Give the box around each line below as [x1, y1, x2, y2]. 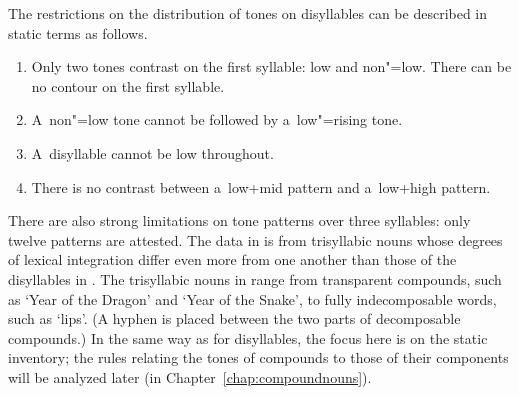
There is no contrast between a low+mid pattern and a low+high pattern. [31, 176, 491, 197]
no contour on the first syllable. [31, 75, 225, 96]
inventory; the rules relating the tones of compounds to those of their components [8, 347, 509, 368]
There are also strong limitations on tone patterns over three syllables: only [8, 210, 471, 231]
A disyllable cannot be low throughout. [31, 142, 274, 163]
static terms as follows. [8, 22, 148, 43]
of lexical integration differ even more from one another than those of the [8, 249, 457, 270]
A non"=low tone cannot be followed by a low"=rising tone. [31, 109, 403, 130]
